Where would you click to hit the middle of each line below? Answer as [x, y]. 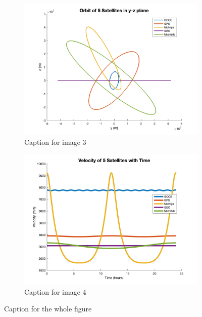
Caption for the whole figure [48, 309]
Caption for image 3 [55, 142]
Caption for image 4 [55, 291]
